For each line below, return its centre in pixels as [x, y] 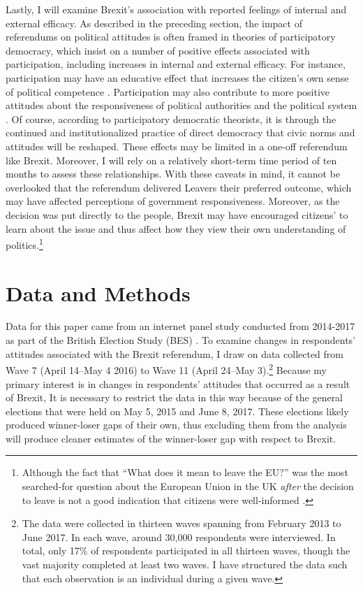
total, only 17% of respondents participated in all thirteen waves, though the [186, 551]
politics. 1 [24, 244]
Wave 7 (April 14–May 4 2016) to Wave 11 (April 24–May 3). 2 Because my [166, 369]
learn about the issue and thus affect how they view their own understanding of [176, 228]
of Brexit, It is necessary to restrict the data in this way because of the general [175, 397]
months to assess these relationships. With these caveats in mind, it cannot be [173, 174]
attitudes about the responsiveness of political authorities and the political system [181, 105]
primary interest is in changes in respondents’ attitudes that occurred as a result [178, 383]
